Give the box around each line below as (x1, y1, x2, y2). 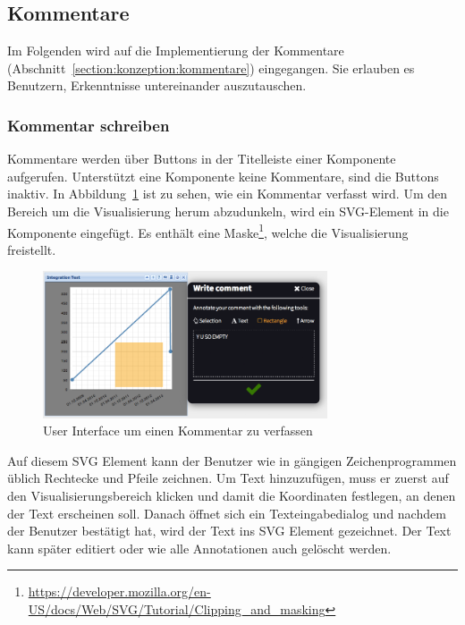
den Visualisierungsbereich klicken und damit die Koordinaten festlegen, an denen (7, 486, 456, 504)
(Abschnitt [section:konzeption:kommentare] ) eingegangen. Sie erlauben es (7, 58, 415, 77)
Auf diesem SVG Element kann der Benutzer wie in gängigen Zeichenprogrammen (7, 451, 457, 469)
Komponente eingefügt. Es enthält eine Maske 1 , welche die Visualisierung (7, 220, 409, 241)
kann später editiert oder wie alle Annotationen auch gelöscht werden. (7, 538, 392, 557)
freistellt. (7, 240, 56, 258)
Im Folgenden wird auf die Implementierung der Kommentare (7, 41, 344, 60)
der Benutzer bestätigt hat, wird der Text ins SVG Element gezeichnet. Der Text (7, 521, 452, 540)
